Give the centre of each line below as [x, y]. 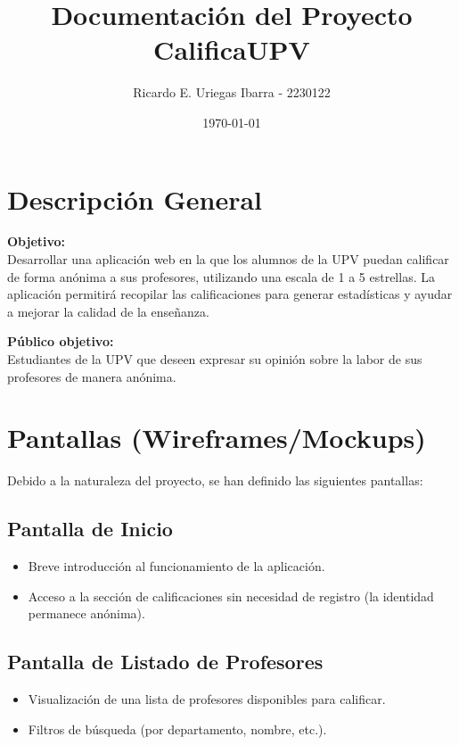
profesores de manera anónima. [92, 376]
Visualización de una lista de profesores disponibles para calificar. [207, 699]
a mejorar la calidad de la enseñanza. [108, 311]
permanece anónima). [86, 613]
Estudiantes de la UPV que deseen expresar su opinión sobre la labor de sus [215, 359]
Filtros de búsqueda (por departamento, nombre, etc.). [177, 728]
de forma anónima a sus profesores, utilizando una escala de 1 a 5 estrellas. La [221, 276]
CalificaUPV [232, 50]
